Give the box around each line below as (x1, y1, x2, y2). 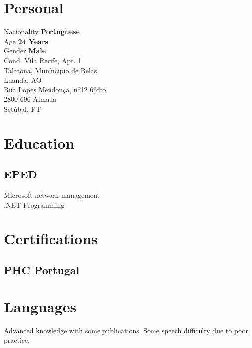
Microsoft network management (4, 190, 100, 200)
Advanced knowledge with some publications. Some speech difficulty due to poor (4, 325, 248, 335)
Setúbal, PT (4, 103, 41, 114)
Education (4, 132, 75, 153)
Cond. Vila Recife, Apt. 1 (4, 55, 82, 65)
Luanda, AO (4, 75, 42, 85)
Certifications (4, 228, 98, 249)
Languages (4, 296, 77, 316)
